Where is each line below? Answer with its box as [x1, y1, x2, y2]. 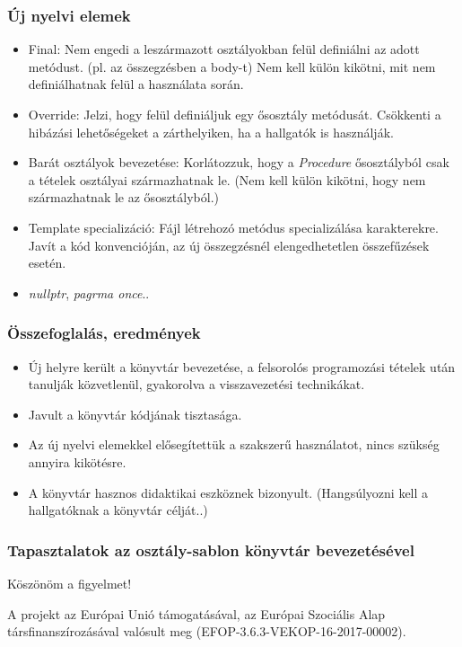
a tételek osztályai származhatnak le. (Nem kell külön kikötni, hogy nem [28, 170, 426, 189]
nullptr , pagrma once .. [28, 283, 150, 302]
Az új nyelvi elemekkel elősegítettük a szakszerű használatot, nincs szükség [28, 435, 440, 454]
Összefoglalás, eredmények [7, 322, 201, 344]
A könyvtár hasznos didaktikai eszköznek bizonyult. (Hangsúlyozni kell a [28, 483, 429, 501]
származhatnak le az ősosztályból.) [28, 188, 219, 207]
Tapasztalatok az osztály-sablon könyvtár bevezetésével [7, 538, 414, 561]
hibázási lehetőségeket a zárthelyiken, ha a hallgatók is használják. [28, 122, 394, 141]
